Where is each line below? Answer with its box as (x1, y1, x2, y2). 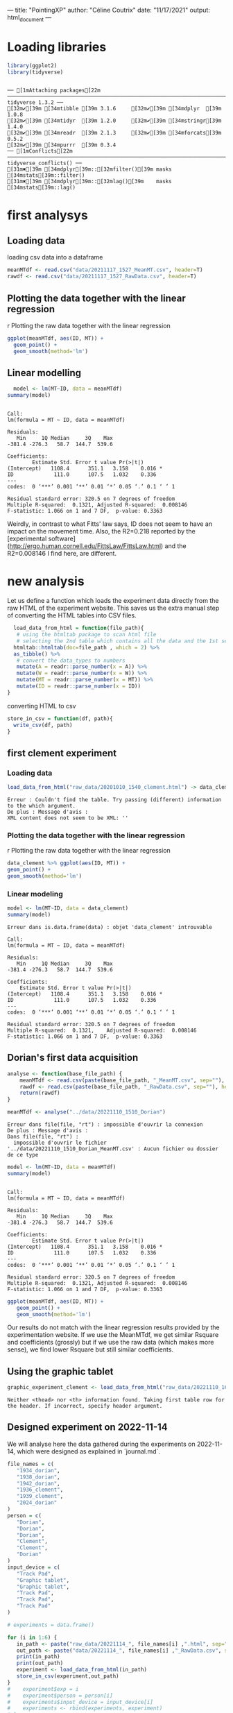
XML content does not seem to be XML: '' (7, 815, 129, 821)
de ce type (7, 1152, 39, 1159)
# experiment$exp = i (7, 1685, 79, 1692)
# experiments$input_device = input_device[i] (7, 1698, 154, 1705)
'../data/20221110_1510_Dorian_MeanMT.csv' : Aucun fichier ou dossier (7, 1145, 218, 1152)
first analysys (7, 207, 88, 223)
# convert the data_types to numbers (16, 657, 126, 664)
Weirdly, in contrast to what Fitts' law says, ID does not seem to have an (7, 520, 213, 528)
